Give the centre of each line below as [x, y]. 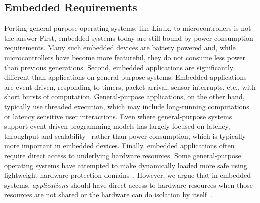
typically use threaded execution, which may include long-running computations [127, 106]
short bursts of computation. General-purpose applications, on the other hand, [124, 97]
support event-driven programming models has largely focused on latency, [117, 126]
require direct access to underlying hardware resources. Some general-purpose [123, 155]
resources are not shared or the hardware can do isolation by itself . [108, 195]
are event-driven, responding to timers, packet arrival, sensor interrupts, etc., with [130, 87]
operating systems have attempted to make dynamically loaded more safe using [126, 165]
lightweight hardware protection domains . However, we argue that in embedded [127, 175]
